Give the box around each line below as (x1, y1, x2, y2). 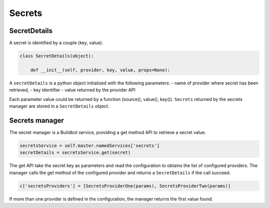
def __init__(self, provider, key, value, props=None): (30, 67, 170, 72)
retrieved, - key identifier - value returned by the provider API (9, 87, 136, 93)
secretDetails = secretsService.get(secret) (19, 150, 131, 155)
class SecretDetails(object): (19, 53, 94, 59)
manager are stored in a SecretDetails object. (9, 103, 109, 109)
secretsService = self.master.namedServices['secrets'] (19, 142, 160, 148)
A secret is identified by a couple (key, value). (9, 40, 103, 46)
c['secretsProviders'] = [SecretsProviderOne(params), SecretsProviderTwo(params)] (19, 183, 231, 188)
